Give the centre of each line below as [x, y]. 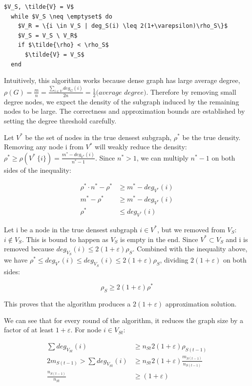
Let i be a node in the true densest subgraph [71, 229]
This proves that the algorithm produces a [67, 304]
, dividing [174, 260]
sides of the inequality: [38, 170]
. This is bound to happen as [65, 239]
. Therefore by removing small [191, 91]
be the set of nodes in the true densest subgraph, [98, 137]
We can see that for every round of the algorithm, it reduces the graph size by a [124, 320]
